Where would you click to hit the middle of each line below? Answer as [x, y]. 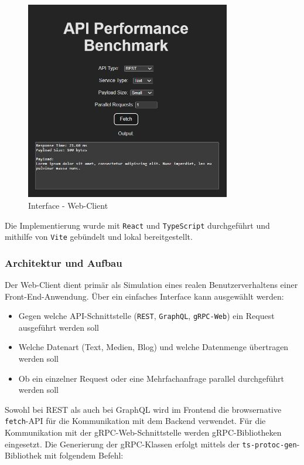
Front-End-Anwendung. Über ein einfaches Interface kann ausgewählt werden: [144, 296]
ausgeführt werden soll [59, 327]
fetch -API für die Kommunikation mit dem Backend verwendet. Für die [135, 421]
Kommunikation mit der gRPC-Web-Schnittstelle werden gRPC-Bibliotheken [143, 432]
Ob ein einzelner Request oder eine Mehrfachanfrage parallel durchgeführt [151, 378]
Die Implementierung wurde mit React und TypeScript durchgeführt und [137, 225]
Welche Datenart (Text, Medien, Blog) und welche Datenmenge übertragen [153, 347]
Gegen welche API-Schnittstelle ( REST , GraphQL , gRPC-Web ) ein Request [146, 316]
